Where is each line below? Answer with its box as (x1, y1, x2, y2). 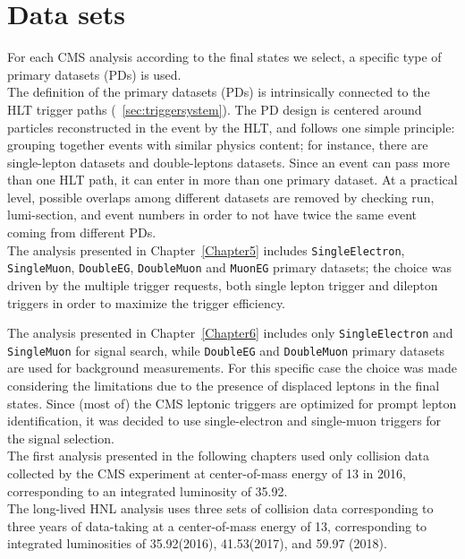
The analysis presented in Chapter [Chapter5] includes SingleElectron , (7, 240, 405, 259)
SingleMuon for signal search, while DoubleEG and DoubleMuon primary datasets (7, 340, 445, 359)
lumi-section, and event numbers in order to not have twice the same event (7, 205, 418, 224)
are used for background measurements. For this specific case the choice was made (7, 358, 457, 377)
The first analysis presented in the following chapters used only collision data (7, 446, 429, 465)
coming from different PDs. (7, 223, 156, 242)
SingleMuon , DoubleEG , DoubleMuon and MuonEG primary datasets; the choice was (7, 258, 452, 277)
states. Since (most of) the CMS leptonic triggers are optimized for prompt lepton (7, 393, 457, 412)
